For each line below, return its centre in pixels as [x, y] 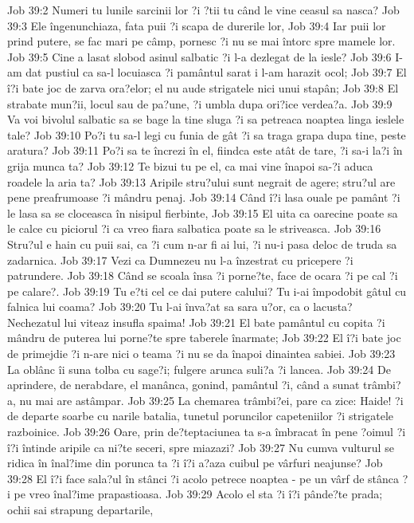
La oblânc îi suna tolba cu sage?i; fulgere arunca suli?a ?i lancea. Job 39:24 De [199, 369]
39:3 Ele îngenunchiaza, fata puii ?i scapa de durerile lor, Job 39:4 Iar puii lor [197, 25]
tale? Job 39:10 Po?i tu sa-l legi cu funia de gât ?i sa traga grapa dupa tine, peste [207, 134]
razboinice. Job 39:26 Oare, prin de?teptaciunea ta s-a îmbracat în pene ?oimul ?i [207, 432]
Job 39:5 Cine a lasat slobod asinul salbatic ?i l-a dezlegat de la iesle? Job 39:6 [199, 56]
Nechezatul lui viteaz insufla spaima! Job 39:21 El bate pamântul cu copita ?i [196, 322]
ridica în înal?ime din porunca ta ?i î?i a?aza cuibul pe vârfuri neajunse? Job [195, 463]
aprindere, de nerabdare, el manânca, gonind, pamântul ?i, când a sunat [184, 385]
